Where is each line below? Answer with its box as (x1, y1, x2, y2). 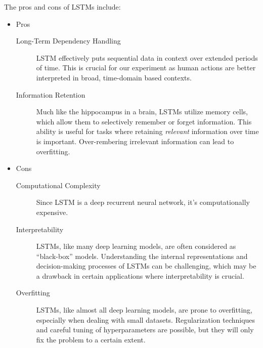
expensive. (36, 206, 68, 217)
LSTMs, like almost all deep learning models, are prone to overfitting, (36, 304, 252, 315)
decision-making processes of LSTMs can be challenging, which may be (36, 260, 256, 271)
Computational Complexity (16, 180, 101, 190)
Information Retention (16, 89, 85, 100)
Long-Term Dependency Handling (16, 35, 121, 46)
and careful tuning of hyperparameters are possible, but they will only (36, 324, 254, 335)
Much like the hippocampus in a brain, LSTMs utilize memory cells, (36, 106, 248, 117)
